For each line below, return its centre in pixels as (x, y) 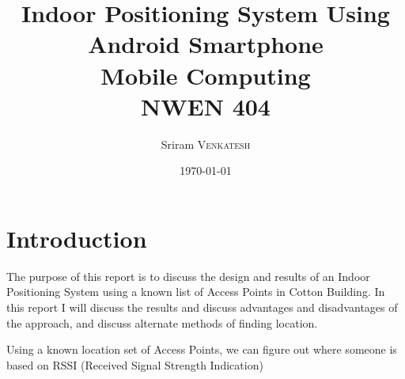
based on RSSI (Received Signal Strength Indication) (135, 364)
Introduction (77, 238)
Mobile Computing (206, 75)
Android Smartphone (206, 44)
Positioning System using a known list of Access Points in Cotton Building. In (196, 292)
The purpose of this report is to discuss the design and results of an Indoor (188, 276)
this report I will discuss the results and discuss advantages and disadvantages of (202, 307)
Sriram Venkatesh (206, 144)
